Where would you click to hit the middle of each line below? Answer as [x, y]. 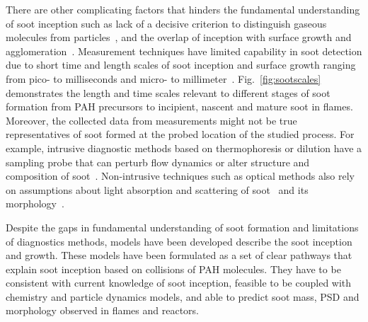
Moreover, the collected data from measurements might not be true [151, 120]
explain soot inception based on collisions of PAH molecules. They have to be [173, 269]
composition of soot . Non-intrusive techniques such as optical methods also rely [180, 176]
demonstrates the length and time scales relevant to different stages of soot [168, 92]
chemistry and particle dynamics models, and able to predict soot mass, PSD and [183, 296]
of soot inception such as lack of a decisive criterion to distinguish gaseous [166, 23]
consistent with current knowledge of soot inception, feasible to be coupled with [179, 283]
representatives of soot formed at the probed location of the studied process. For [180, 134]
